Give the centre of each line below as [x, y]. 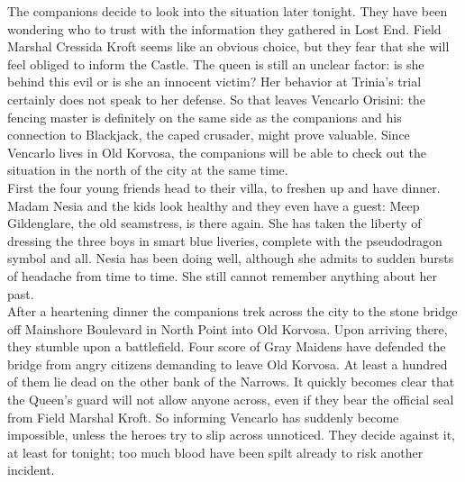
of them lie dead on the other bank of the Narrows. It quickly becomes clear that [231, 382]
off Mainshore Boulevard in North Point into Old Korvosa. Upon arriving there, [228, 328]
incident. [31, 470]
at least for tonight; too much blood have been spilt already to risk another [215, 452]
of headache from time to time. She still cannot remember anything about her [223, 275]
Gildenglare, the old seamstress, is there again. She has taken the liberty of [214, 223]
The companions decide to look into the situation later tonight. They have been [228, 11]
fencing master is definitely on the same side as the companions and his [205, 117]
